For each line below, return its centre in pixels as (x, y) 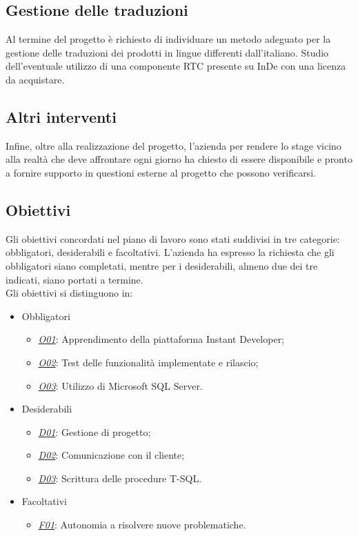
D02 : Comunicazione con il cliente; (111, 455)
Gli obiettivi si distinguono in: (69, 293)
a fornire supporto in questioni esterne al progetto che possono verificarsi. (161, 172)
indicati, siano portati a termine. (74, 279)
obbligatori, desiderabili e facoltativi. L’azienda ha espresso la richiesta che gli (170, 252)
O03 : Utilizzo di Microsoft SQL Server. (120, 385)
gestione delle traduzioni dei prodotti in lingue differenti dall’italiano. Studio (167, 52)
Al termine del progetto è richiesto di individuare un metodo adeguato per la (168, 39)
